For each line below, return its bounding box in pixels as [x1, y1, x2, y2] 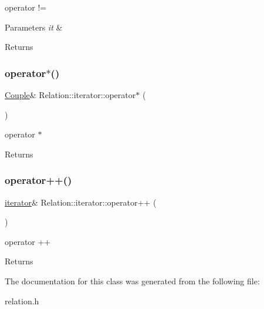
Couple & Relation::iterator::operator [5, 89, 136, 100]
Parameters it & [5, 21, 63, 33]
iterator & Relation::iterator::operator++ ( [5, 196, 157, 208]
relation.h [5, 294, 39, 307]
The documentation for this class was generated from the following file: [5, 274, 260, 287]
